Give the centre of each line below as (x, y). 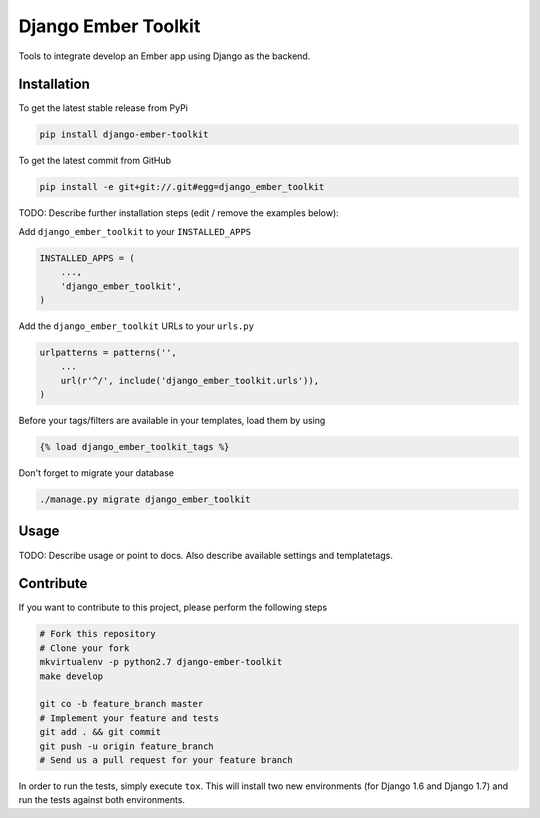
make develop (71, 676)
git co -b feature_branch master (121, 704)
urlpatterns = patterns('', (108, 352)
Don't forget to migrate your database (96, 473)
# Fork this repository (98, 634)
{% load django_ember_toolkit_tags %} (134, 447)
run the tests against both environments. (101, 800)
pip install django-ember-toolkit (124, 134)
